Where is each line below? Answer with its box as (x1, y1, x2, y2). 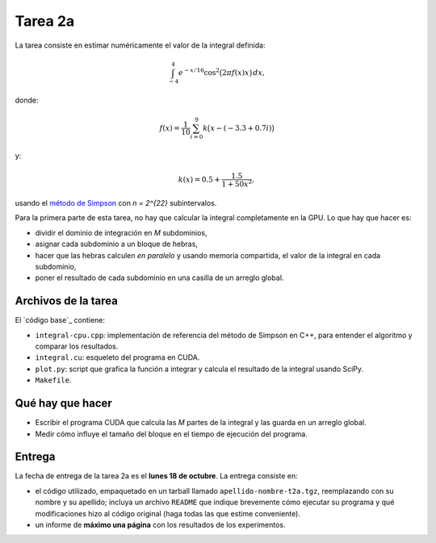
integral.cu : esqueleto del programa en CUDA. (35, 353, 200, 362)
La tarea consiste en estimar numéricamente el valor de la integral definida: (15, 40, 266, 50)
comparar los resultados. (35, 341, 119, 351)
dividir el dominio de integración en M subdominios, (35, 228, 208, 237)
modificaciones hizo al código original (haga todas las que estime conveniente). (35, 508, 300, 518)
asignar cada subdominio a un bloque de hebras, (35, 239, 198, 249)
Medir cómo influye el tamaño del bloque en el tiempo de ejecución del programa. (35, 428, 308, 439)
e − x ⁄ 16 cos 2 (178, 67, 220, 77)
